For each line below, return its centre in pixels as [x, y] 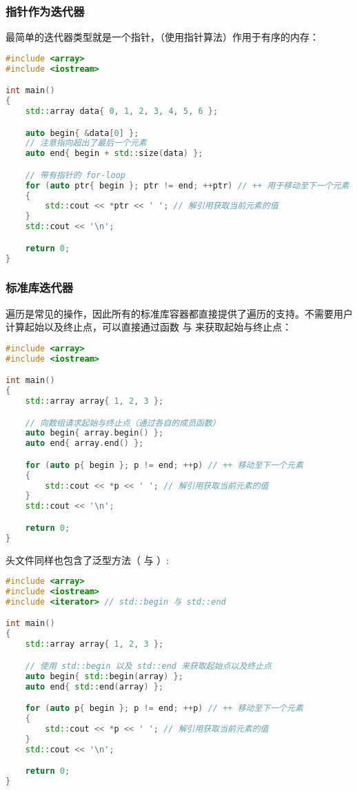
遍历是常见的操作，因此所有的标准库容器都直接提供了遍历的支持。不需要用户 [179, 313]
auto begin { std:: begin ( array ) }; [104, 676]
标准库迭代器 [40, 287]
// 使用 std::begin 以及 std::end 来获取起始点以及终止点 [148, 666]
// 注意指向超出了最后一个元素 [86, 143]
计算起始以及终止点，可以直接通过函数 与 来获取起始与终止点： [149, 327]
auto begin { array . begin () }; [94, 433]
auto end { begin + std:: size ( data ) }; [114, 154]
